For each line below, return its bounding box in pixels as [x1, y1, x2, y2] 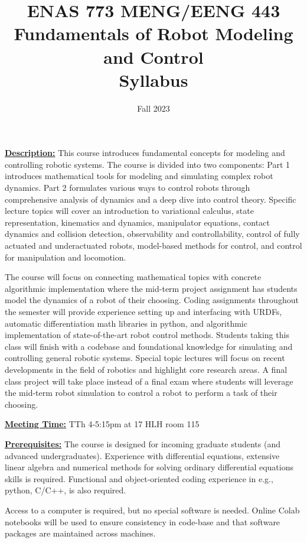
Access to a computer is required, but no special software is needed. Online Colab [5, 503, 300, 516]
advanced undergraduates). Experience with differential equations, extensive [5, 449, 280, 461]
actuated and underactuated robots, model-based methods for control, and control [5, 239, 302, 252]
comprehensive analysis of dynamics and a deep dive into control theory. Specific [5, 193, 296, 205]
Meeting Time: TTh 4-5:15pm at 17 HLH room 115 [5, 418, 200, 430]
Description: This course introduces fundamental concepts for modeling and [5, 147, 285, 159]
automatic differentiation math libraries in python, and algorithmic [5, 317, 247, 329]
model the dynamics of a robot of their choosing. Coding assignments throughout [5, 294, 299, 306]
